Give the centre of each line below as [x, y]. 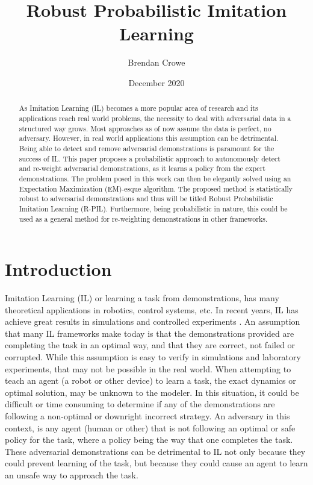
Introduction [58, 269]
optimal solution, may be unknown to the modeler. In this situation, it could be [152, 392]
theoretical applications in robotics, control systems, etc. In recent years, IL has [152, 309]
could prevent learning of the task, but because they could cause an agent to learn [156, 463]
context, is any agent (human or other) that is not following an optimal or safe [150, 427]
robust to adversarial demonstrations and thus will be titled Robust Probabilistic [146, 199]
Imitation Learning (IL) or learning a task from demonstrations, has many [142, 298]
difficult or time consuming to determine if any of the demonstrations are [140, 404]
